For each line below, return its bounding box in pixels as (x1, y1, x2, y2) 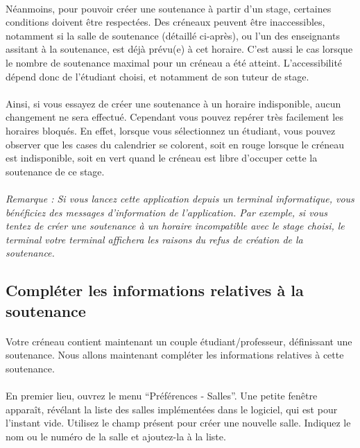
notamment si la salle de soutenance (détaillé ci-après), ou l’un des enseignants (6, 28, 340, 42)
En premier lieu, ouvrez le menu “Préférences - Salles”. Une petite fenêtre (6, 388, 318, 403)
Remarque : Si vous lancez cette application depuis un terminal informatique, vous (6, 191, 354, 205)
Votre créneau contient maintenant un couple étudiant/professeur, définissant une (6, 334, 352, 348)
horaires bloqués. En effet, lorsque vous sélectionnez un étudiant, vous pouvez (6, 123, 336, 137)
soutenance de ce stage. (6, 164, 105, 178)
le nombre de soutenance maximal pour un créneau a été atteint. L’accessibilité (6, 55, 343, 69)
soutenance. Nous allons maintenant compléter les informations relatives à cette (6, 347, 344, 362)
